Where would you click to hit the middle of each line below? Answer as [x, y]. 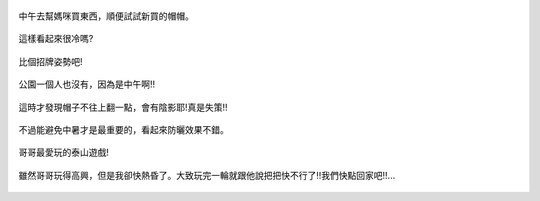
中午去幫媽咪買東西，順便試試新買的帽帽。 [106, 16]
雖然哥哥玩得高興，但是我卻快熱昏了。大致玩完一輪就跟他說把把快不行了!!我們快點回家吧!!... [207, 175]
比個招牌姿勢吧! [51, 61]
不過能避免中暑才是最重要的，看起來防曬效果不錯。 [123, 129]
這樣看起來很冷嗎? [56, 39]
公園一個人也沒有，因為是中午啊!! [87, 84]
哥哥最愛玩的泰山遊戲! [64, 152]
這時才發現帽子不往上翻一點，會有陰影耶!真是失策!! [123, 107]
